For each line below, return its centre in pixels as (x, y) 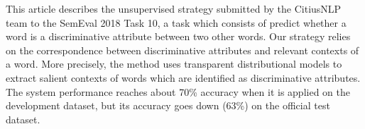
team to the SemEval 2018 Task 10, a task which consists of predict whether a (176, 22)
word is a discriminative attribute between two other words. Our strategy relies (178, 36)
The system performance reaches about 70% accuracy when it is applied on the (178, 91)
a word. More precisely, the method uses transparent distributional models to (174, 64)
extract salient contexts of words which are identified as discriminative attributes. (183, 77)
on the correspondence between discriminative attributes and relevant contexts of (182, 50)
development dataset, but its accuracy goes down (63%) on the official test (168, 105)
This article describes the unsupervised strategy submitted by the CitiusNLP (174, 8)
